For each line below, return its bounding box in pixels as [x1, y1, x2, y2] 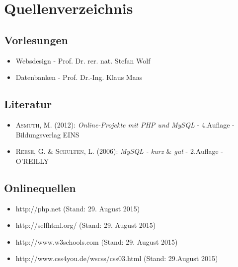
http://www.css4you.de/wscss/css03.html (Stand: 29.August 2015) [15, 253, 218, 264]
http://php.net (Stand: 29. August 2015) [15, 203, 140, 213]
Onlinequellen [4, 180, 76, 195]
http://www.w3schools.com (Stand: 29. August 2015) [15, 236, 178, 247]
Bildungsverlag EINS [15, 129, 79, 139]
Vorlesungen [4, 32, 68, 47]
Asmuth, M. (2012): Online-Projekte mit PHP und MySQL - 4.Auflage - [15, 119, 235, 130]
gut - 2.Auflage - [174, 146, 224, 156]
